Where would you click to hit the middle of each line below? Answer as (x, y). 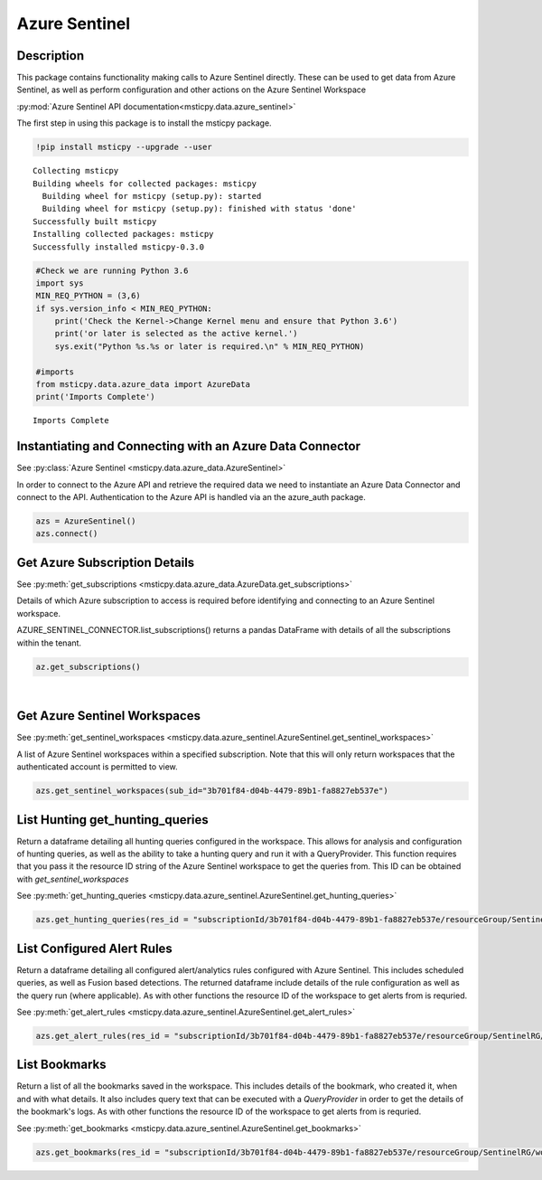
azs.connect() (67, 534)
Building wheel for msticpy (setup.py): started (152, 196)
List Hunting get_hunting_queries (113, 820)
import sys (60, 283)
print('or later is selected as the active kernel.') (176, 334)
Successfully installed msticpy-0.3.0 (119, 247)
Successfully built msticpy (95, 221)
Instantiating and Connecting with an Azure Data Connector (189, 446)
